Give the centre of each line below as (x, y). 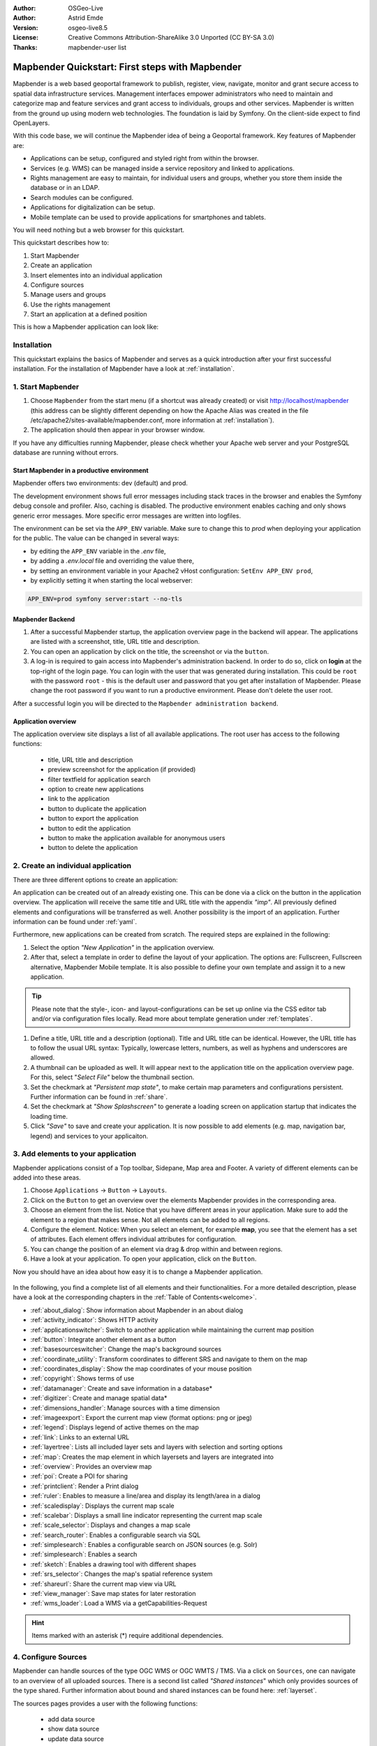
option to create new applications (96, 789)
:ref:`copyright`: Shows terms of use (82, 1379)
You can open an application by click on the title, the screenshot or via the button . (149, 651)
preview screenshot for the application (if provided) (122, 770)
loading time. (49, 1116)
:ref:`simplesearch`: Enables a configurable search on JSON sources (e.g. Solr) (144, 1545)
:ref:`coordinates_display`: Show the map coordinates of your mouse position (141, 1369)
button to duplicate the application (97, 808)
